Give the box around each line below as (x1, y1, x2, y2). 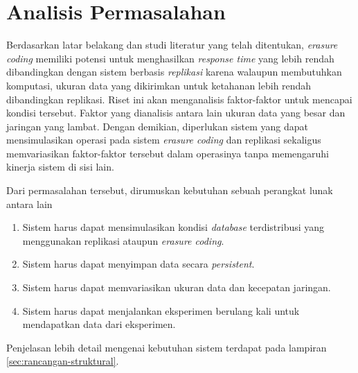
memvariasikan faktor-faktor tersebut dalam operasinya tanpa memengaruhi (6, 146, 329, 160)
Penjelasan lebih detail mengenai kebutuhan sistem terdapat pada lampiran (6, 340, 327, 354)
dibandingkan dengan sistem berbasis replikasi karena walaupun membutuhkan (6, 64, 342, 79)
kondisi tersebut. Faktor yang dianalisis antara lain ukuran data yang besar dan (6, 105, 346, 120)
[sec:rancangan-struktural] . (6, 354, 119, 368)
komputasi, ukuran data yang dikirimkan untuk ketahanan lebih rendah (6, 78, 312, 92)
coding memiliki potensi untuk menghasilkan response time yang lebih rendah (6, 51, 334, 65)
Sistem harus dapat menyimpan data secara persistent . (22, 257, 255, 271)
